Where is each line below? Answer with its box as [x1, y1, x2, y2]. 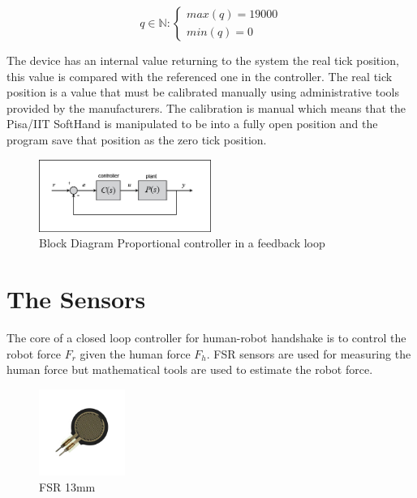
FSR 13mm [39, 478, 96, 495]
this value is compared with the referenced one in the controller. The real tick [6, 67, 393, 84]
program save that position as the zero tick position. [6, 131, 267, 148]
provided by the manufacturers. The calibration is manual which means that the [6, 99, 406, 116]
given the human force [80, 345, 191, 362]
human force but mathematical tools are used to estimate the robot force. [6, 361, 373, 378]
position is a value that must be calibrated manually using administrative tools [6, 84, 399, 101]
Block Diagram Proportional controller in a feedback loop [39, 234, 325, 251]
